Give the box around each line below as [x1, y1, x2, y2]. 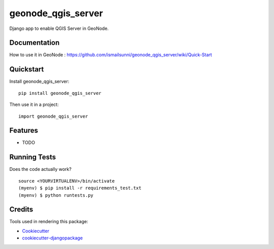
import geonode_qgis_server [18, 113, 88, 119]
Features [9, 126, 38, 135]
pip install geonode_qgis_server [18, 90, 101, 96]
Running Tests [9, 153, 56, 162]
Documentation [9, 39, 60, 47]
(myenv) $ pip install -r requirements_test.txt [18, 185, 142, 191]
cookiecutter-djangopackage [22, 235, 83, 241]
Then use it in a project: [9, 101, 59, 108]
